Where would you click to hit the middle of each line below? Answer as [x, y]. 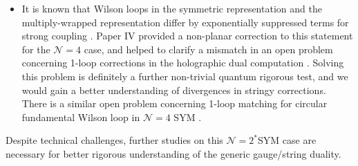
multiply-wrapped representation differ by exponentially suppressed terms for [185, 22]
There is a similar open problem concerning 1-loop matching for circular [175, 103]
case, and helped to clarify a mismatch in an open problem [208, 49]
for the [36, 49]
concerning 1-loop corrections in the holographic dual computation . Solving [183, 63]
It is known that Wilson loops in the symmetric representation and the [172, 8]
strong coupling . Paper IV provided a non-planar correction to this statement [187, 36]
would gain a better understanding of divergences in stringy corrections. [174, 90]
